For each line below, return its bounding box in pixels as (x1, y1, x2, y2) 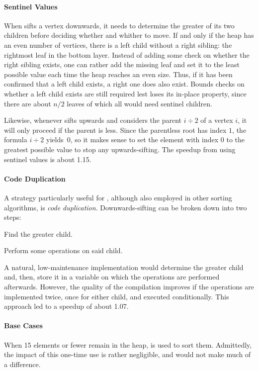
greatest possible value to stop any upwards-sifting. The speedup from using (4, 144, 236, 154)
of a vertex (200, 115, 233, 125)
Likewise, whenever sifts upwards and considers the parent (4, 115, 182, 125)
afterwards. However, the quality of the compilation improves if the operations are (4, 281, 254, 292)
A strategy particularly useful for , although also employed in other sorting (4, 192, 232, 202)
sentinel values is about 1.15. (4, 154, 91, 164)
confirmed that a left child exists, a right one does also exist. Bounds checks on (4, 79, 245, 89)
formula (4, 134, 27, 145)
